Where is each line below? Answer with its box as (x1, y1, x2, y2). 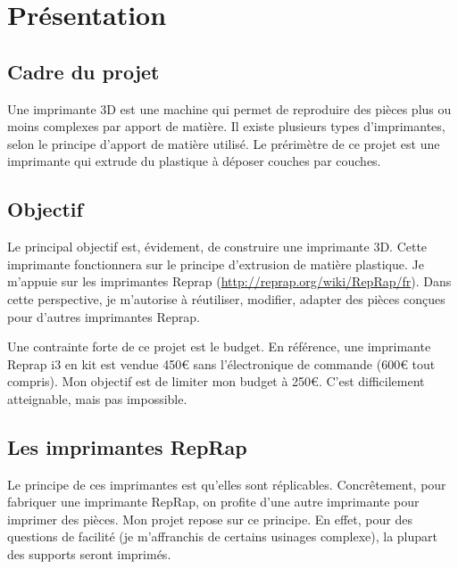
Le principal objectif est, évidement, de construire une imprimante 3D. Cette (7, 237, 428, 256)
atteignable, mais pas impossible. (7, 389, 187, 408)
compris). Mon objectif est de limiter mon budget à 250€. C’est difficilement (7, 372, 425, 391)
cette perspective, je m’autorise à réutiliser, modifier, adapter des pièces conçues (7, 289, 446, 308)
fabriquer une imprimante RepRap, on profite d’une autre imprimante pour (7, 492, 420, 511)
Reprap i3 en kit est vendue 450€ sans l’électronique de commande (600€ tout (7, 354, 436, 373)
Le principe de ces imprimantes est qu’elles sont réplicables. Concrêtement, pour (7, 474, 446, 493)
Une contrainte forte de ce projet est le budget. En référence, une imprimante (7, 337, 431, 356)
